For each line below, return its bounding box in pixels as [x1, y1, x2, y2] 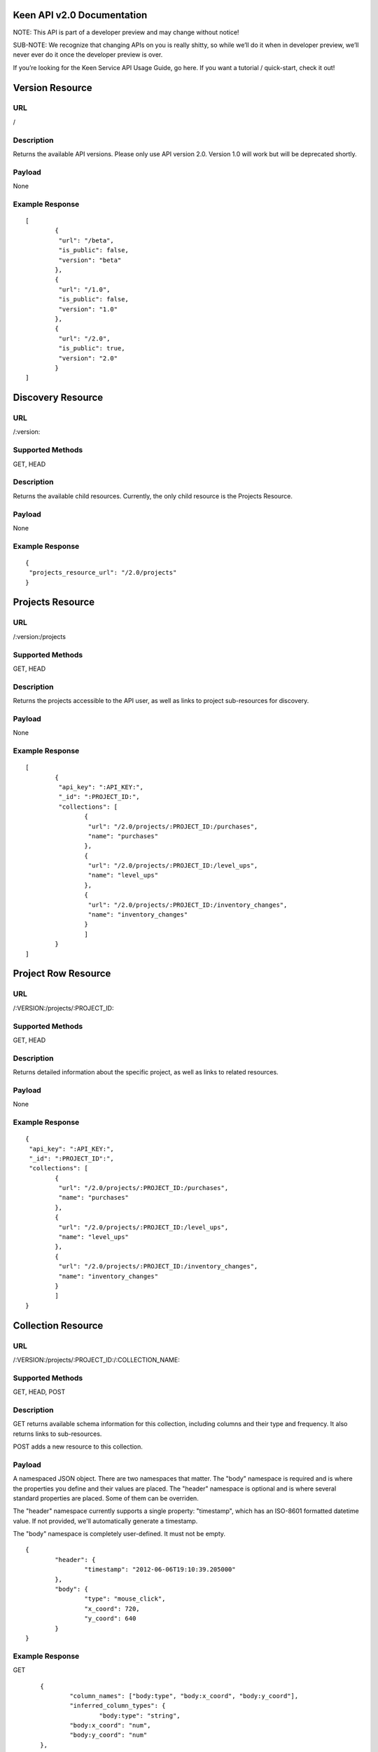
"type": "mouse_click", [84, 1595, 166, 1603]
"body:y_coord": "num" [69, 1731, 148, 1739]
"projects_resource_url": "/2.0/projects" [29, 568, 177, 577]
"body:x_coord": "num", [69, 1721, 151, 1730]
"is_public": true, [58, 344, 125, 353]
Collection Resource [13, 1320, 104, 1332]
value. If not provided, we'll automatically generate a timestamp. [13, 1517, 198, 1525]
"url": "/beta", [58, 236, 115, 245]
